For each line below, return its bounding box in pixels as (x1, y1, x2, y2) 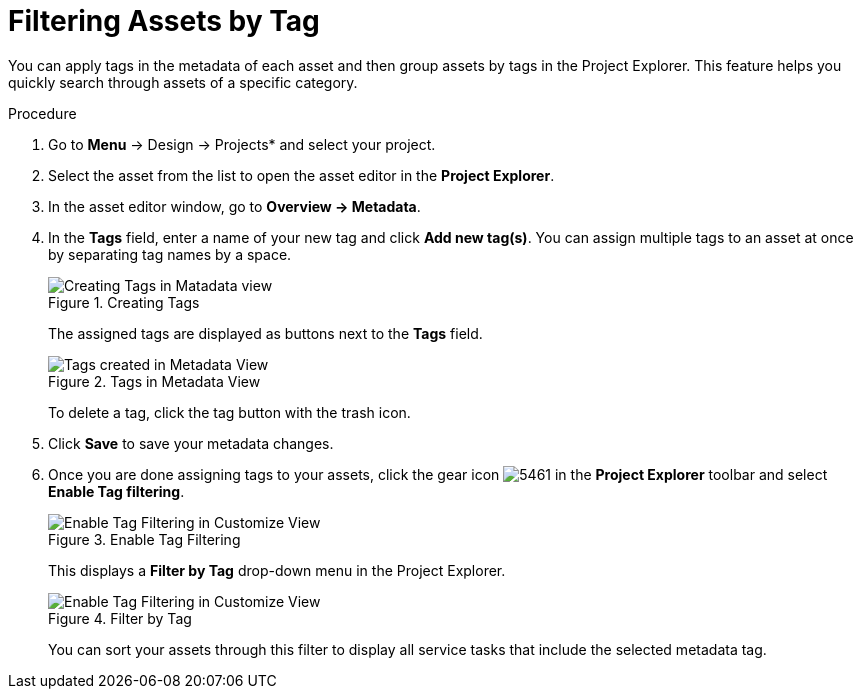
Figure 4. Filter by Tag (48, 609, 192, 627)
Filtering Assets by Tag (8, 4, 320, 38)
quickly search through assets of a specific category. (8, 73, 358, 91)
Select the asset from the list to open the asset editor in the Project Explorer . (48, 166, 555, 184)
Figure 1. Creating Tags (48, 293, 200, 311)
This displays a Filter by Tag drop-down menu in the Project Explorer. (48, 561, 506, 579)
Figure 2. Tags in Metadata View (48, 372, 261, 390)
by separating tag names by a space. (48, 245, 292, 263)
